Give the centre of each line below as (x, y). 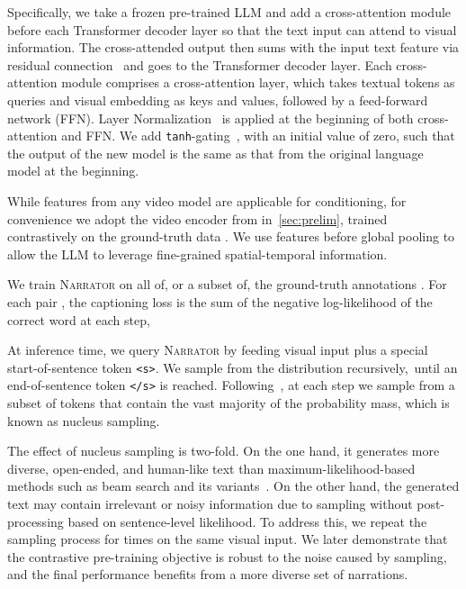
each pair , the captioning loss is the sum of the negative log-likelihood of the (220, 301)
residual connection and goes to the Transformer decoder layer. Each (200, 64)
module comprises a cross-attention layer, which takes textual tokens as (258, 82)
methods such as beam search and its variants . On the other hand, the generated (233, 486)
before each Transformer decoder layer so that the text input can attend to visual (232, 29)
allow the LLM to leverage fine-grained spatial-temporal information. (197, 254)
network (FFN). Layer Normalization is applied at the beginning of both (211, 118)
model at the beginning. (73, 171)
